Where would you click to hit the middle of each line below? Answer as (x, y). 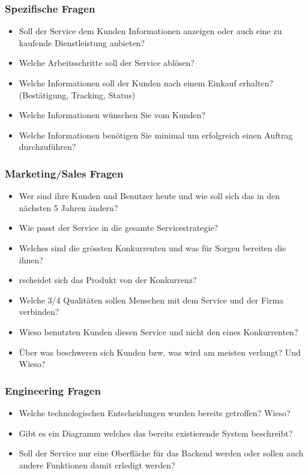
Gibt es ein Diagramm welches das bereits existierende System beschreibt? (156, 433)
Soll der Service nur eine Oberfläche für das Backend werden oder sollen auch (161, 453)
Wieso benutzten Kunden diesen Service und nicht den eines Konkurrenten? (159, 331)
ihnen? (31, 259)
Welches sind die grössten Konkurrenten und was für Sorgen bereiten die (152, 247)
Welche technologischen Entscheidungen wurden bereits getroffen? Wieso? (155, 412)
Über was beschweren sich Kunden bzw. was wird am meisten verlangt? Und (160, 352)
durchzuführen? (47, 147)
